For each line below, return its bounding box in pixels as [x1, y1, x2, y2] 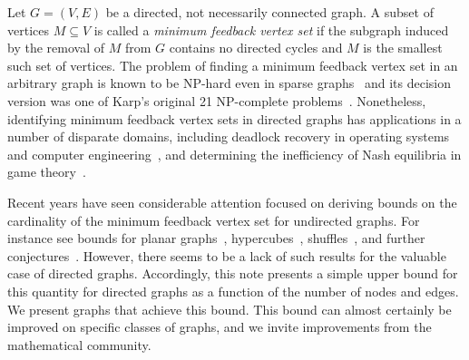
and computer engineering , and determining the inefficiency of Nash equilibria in [7, 144, 462, 163]
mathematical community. [7, 335, 151, 354]
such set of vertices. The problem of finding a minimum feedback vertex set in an [7, 55, 458, 74]
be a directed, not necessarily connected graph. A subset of [105, 3, 434, 21]
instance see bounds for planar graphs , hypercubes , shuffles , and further [7, 229, 425, 248]
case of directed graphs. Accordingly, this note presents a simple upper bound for [7, 264, 458, 283]
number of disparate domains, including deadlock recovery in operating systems [7, 127, 450, 146]
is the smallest [363, 38, 443, 57]
